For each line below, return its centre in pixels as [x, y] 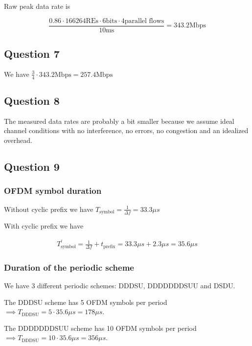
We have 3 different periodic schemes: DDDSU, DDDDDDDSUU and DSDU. [120, 285]
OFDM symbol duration [53, 191]
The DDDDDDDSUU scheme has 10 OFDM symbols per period [100, 328]
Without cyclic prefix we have [49, 209]
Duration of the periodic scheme [69, 267]
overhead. [18, 140]
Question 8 [32, 101]
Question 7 [32, 54]
